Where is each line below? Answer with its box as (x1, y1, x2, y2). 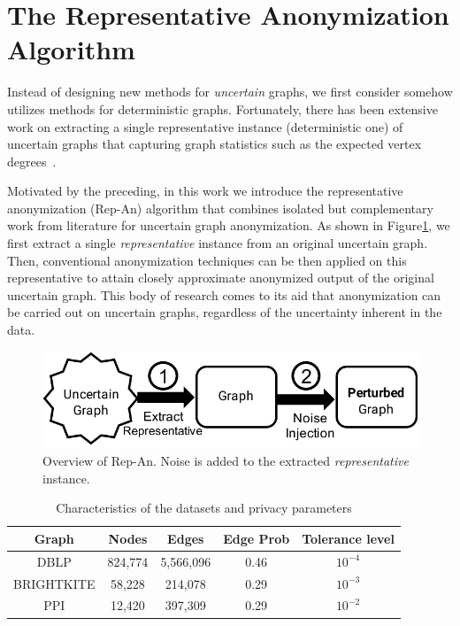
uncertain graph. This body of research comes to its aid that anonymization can (7, 285, 441, 304)
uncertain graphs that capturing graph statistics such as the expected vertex (7, 135, 422, 153)
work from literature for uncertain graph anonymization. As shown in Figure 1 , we (7, 216, 450, 235)
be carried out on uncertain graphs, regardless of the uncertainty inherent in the (7, 303, 442, 321)
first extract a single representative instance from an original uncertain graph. (7, 234, 428, 252)
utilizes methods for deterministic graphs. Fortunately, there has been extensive (7, 99, 438, 118)
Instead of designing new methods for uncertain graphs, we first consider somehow (7, 82, 453, 101)
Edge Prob (223, 529, 290, 547)
